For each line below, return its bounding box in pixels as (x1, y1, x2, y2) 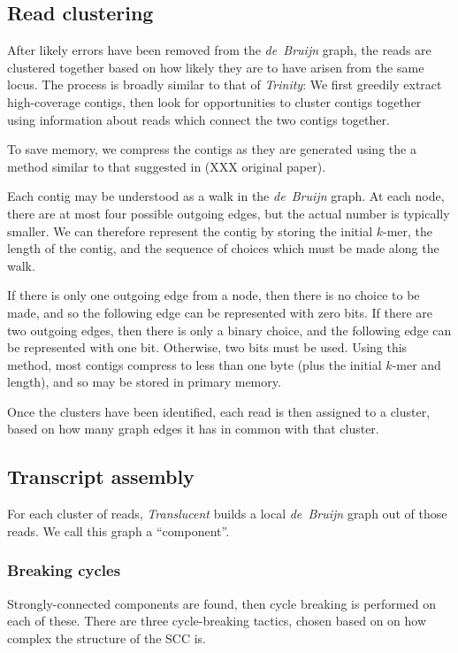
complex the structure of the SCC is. (7, 628, 206, 647)
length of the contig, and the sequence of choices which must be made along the (7, 239, 439, 257)
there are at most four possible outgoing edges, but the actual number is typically (7, 204, 450, 222)
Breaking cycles (7, 559, 121, 581)
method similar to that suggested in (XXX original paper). (7, 157, 326, 175)
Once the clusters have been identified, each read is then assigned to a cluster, (7, 402, 431, 420)
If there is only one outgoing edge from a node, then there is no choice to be (7, 286, 420, 304)
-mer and (392, 355, 441, 373)
